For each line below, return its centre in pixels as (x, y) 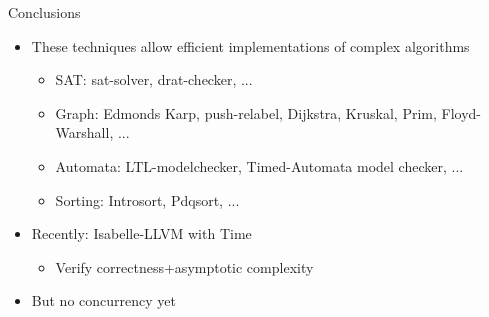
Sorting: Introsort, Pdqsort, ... (147, 199)
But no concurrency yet (103, 300)
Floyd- (461, 112)
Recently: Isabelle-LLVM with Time (141, 233)
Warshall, (84, 132)
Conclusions (44, 12)
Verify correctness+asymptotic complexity (184, 266)
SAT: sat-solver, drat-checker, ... (154, 79)
